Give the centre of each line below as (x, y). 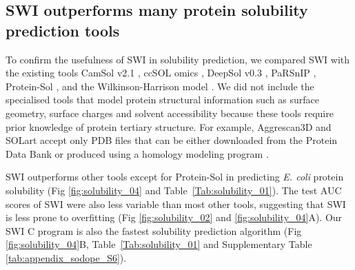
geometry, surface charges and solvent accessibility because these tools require (170, 113)
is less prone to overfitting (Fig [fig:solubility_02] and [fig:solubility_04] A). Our (174, 217)
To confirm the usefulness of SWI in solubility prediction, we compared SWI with (177, 59)
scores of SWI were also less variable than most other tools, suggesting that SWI (176, 204)
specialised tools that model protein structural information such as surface (162, 100)
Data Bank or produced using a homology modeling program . (137, 153)
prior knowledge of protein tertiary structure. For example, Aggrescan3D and (169, 126)
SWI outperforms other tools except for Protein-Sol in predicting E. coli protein (175, 177)
